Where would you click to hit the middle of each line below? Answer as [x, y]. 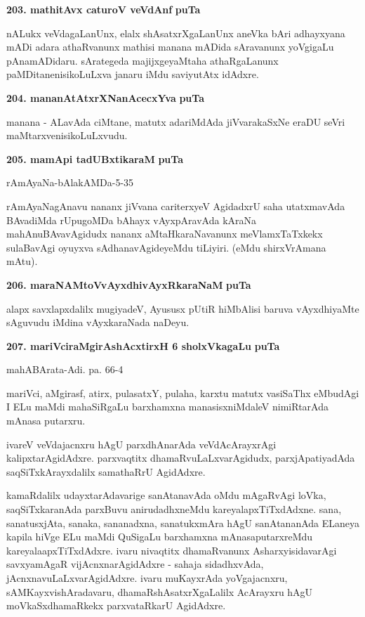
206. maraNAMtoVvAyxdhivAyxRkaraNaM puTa [129, 284]
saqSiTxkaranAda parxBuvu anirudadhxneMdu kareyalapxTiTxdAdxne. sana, [174, 509]
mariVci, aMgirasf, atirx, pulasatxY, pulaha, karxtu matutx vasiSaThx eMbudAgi [183, 392]
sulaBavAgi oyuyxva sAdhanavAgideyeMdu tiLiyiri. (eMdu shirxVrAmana [166, 247]
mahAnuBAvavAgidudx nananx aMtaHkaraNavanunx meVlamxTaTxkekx [165, 234]
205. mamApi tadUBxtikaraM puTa [95, 158]
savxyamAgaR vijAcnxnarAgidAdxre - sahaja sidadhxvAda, [135, 564]
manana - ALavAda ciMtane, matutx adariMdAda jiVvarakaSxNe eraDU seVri [176, 121]
